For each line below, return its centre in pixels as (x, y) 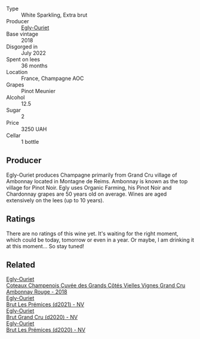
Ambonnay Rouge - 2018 (37, 292)
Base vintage (22, 34)
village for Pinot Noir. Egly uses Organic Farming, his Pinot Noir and (89, 187)
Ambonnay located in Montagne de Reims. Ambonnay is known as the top (97, 181)
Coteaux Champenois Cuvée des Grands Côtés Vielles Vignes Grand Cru (96, 285)
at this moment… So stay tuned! (45, 246)
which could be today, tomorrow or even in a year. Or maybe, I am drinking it (100, 240)
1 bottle (30, 142)
